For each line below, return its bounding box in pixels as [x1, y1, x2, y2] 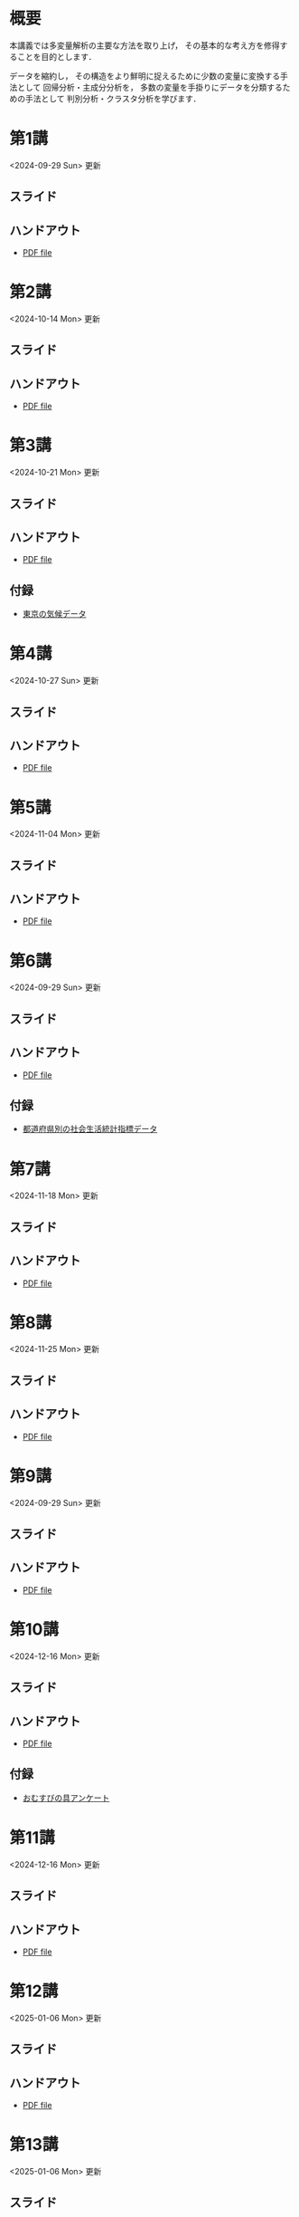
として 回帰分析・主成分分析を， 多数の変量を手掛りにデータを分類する [16, 82, 283, 92]
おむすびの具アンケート [22, 1792, 110, 1803]
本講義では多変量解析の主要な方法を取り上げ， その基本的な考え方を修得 [9, 40, 280, 51]
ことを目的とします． [16, 51, 97, 62]
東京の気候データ [22, 609, 87, 619]
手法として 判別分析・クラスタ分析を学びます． [24, 92, 201, 104]
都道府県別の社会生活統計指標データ [22, 1124, 158, 1135]
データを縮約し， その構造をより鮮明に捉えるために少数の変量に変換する [9, 70, 281, 82]
